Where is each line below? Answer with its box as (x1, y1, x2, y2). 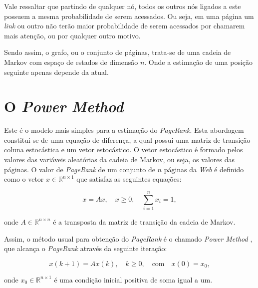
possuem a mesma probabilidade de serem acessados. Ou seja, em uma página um (4, 10, 254, 21)
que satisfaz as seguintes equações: (76, 174, 182, 184)
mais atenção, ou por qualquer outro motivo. (4, 30, 141, 40)
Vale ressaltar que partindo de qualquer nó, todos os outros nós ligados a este (4, 1, 241, 11)
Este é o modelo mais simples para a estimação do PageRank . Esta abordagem (4, 125, 244, 135)
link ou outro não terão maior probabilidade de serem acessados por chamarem (4, 20, 245, 31)
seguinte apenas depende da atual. (4, 66, 109, 77)
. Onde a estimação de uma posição (144, 56, 253, 67)
